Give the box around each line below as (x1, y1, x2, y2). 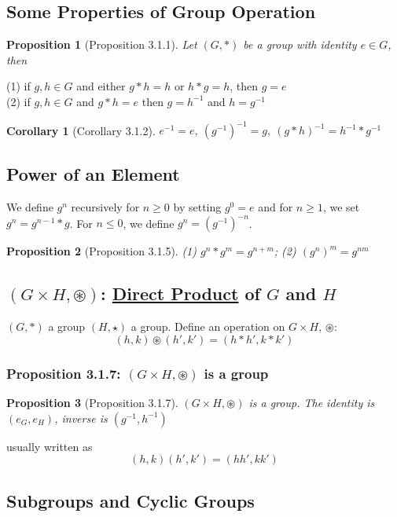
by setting (173, 199, 222, 215)
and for (258, 199, 293, 215)
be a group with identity (243, 36, 357, 53)
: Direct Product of (101, 281, 260, 306)
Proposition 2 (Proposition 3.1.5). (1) (6, 243, 197, 259)
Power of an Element (6, 162, 180, 186)
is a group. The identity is (248, 394, 375, 410)
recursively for (71, 199, 140, 215)
